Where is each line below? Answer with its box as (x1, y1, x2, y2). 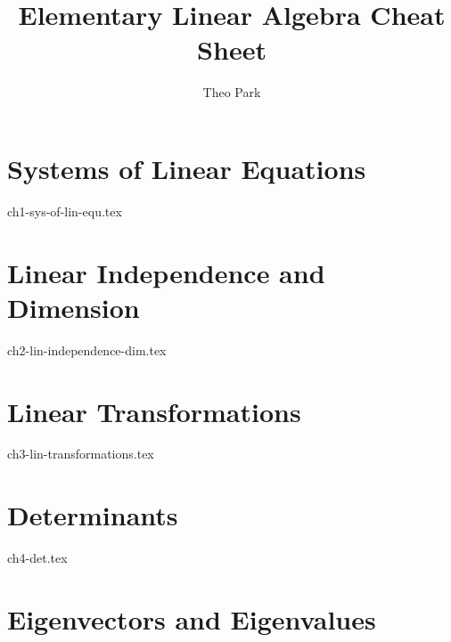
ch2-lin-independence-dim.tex (7, 340, 167, 359)
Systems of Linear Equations (7, 150, 366, 186)
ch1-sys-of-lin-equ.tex (7, 201, 122, 220)
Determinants (7, 497, 178, 533)
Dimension (7, 288, 140, 325)
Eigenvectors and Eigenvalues (7, 600, 376, 637)
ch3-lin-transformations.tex (7, 444, 154, 463)
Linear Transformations (7, 393, 301, 429)
